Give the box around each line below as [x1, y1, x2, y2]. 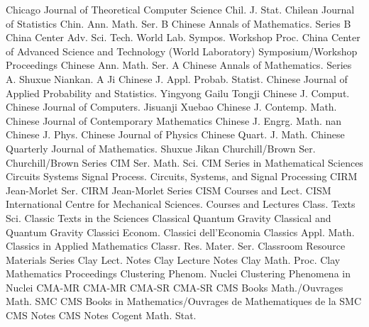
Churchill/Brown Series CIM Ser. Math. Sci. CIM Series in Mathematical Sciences [6, 155, 363, 170]
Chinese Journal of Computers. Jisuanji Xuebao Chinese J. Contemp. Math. [6, 99, 337, 114]
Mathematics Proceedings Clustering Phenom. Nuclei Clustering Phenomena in [6, 266, 351, 281]
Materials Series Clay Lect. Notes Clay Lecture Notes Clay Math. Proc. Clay [6, 252, 341, 267]
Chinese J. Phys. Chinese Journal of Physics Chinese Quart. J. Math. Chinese [6, 127, 345, 142]
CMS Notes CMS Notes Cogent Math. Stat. [6, 308, 197, 323]
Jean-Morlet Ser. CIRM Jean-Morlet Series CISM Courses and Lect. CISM [6, 182, 331, 197]
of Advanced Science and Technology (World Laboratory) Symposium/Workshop [6, 43, 358, 58]
